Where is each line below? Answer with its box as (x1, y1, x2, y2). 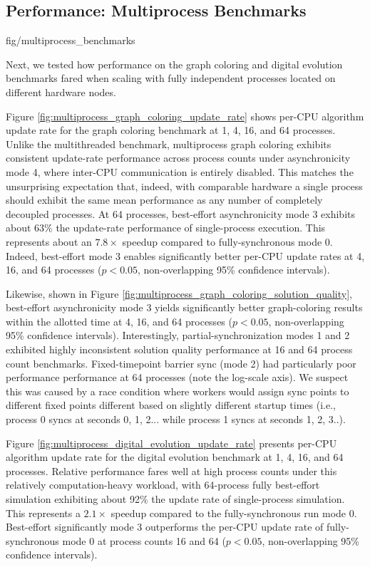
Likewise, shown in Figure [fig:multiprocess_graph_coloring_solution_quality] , (6, 286, 352, 301)
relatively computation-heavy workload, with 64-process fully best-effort (6, 477, 320, 492)
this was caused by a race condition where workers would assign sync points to (6, 383, 349, 398)
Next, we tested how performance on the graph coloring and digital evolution (6, 56, 343, 71)
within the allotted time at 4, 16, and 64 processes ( (6, 313, 232, 328)
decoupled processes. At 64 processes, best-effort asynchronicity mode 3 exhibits (6, 206, 356, 221)
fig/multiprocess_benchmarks (6, 33, 135, 48)
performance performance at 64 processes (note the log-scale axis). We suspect (6, 370, 349, 385)
